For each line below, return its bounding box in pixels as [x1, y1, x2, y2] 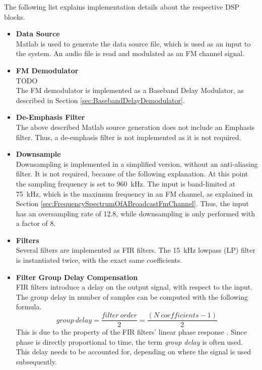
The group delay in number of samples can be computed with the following [16, 291, 248, 302]
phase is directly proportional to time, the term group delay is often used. [16, 336, 243, 347]
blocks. [4, 11, 25, 22]
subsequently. [16, 356, 57, 366]
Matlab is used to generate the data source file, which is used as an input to [16, 38, 251, 49]
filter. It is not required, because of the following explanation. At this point [16, 168, 248, 179]
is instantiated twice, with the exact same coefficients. [16, 255, 182, 265]
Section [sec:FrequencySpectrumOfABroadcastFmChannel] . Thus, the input [16, 198, 249, 209]
